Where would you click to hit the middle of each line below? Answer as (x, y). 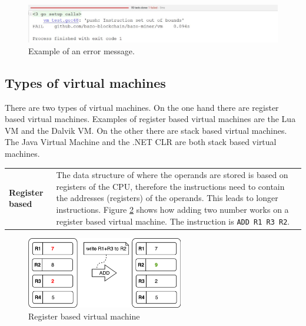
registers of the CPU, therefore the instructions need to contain (170, 186)
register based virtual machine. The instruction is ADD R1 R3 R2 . (173, 221)
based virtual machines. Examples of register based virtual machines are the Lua (150, 119)
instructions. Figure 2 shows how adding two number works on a (172, 210)
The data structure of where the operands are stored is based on (172, 175)
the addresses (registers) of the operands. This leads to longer (167, 198)
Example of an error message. (82, 50)
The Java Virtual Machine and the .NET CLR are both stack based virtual (141, 142)
